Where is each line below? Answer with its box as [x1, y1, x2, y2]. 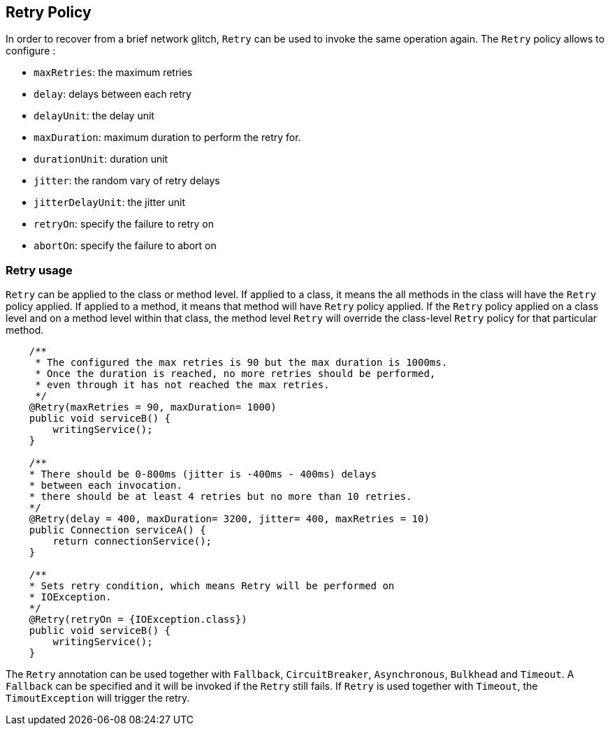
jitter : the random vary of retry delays [34, 175, 220, 187]
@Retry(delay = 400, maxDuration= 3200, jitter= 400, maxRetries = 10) [29, 513, 430, 525]
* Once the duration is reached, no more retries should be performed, [35, 368, 436, 380]
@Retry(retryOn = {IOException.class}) [29, 614, 247, 626]
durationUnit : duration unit [34, 153, 168, 165]
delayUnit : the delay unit [34, 110, 154, 122]
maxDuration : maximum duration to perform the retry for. [34, 131, 301, 144]
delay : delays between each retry [34, 88, 191, 101]
